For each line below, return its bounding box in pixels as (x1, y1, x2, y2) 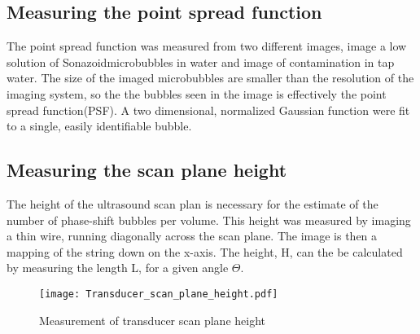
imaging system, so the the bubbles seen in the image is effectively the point (7, 85, 387, 102)
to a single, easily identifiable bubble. (7, 117, 192, 134)
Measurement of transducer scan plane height (39, 311, 266, 328)
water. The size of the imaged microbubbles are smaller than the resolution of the (7, 69, 414, 86)
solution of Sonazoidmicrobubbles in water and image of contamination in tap (7, 53, 395, 70)
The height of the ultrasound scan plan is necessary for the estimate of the (7, 195, 378, 212)
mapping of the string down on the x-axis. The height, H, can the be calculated (7, 243, 403, 260)
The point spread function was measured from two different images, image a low (7, 37, 407, 55)
